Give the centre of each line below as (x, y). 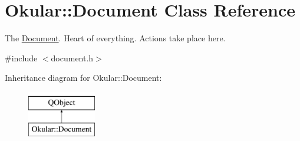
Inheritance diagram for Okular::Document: (83, 78)
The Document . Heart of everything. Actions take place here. (115, 38)
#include (21, 58)
